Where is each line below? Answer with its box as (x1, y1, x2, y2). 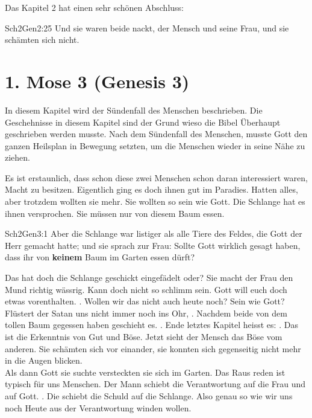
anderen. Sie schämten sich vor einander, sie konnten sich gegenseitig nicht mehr (5, 342, 301, 355)
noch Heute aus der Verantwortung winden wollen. (5, 401, 192, 414)
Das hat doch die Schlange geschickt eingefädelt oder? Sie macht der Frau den (5, 271, 293, 284)
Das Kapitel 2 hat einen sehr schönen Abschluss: (5, 1, 184, 13)
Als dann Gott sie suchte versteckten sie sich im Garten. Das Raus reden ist (5, 365, 285, 378)
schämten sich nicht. (5, 33, 80, 46)
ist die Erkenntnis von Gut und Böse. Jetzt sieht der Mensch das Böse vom (5, 330, 282, 342)
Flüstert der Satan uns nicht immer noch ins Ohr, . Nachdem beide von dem (5, 306, 287, 319)
